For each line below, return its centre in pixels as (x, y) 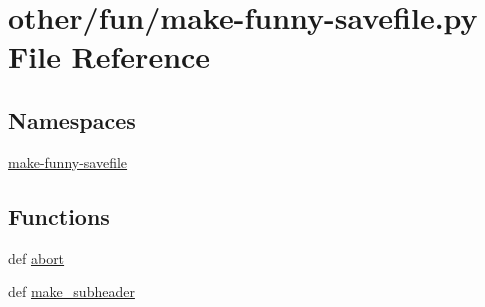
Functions (59, 215)
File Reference (109, 56)
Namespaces (72, 119)
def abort (36, 257)
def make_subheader (71, 291)
